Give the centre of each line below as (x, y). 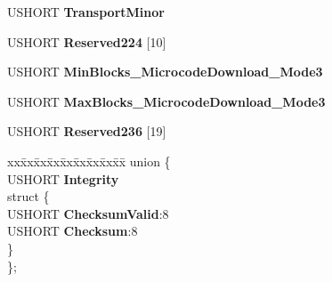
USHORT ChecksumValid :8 (88, 213)
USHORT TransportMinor (86, 12)
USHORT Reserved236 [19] (87, 131)
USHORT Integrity (63, 178)
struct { (28, 196)
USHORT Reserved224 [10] (87, 41)
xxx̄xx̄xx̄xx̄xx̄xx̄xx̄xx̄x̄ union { (89, 161)
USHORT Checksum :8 (73, 231)
